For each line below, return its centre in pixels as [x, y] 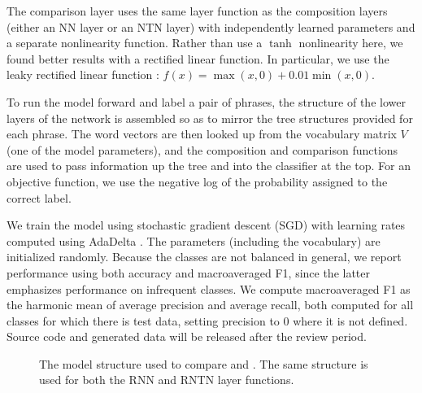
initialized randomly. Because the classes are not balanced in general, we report [204, 257]
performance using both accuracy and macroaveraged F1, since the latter [189, 272]
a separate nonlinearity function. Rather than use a [135, 43]
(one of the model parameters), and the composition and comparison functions [202, 149]
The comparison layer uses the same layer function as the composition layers [197, 11]
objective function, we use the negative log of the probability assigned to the [197, 181]
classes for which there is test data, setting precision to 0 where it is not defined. [207, 320]
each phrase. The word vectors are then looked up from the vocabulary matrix [202, 134]
